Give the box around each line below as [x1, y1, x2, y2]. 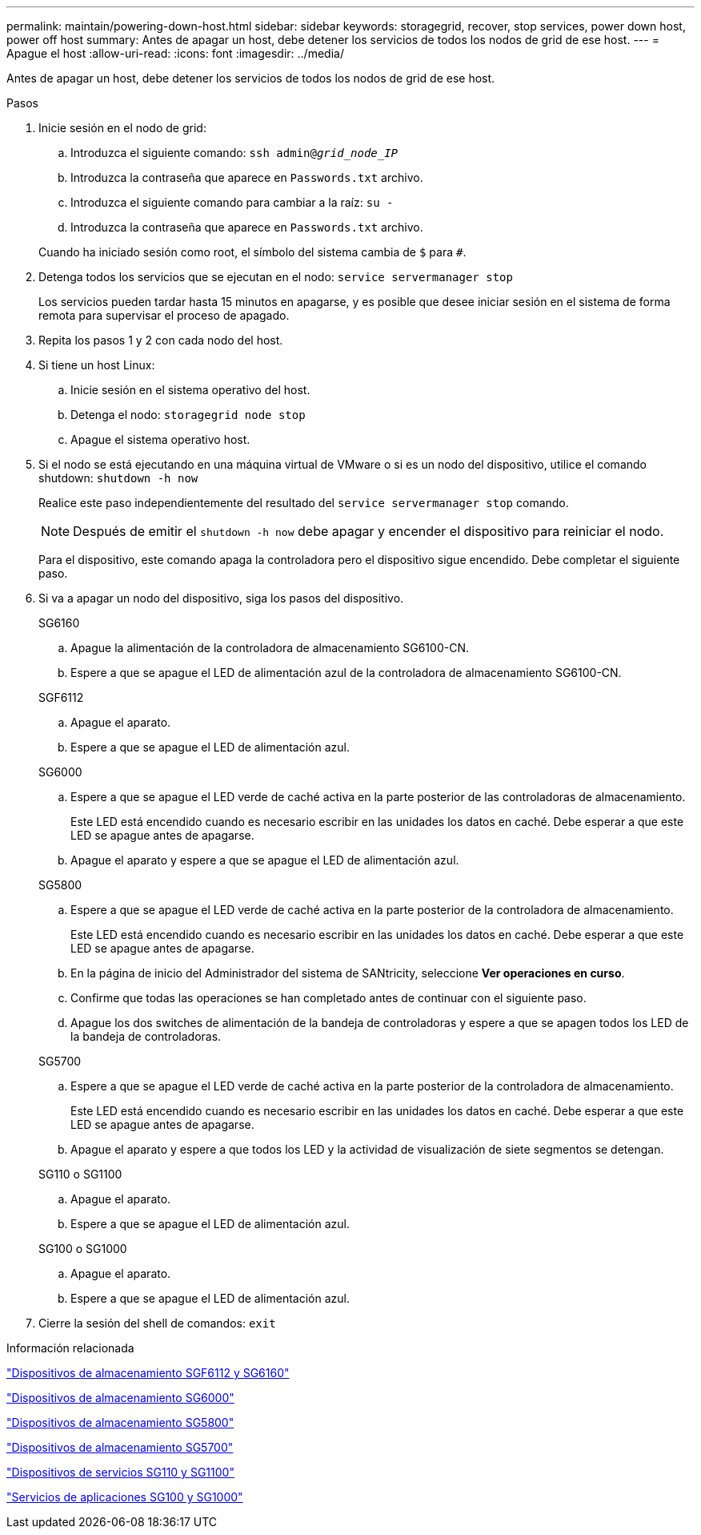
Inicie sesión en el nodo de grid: [38, 121, 206, 135]
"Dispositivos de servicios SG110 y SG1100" [6, 1465, 234, 1479]
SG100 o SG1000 [38, 1242, 127, 1255]
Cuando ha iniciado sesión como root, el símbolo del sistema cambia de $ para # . [38, 245, 467, 259]
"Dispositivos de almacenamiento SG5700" [6, 1440, 234, 1454]
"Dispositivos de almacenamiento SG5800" [6, 1416, 234, 1429]
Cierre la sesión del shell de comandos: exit [38, 1316, 276, 1330]
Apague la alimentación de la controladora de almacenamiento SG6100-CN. [70, 641, 469, 655]
